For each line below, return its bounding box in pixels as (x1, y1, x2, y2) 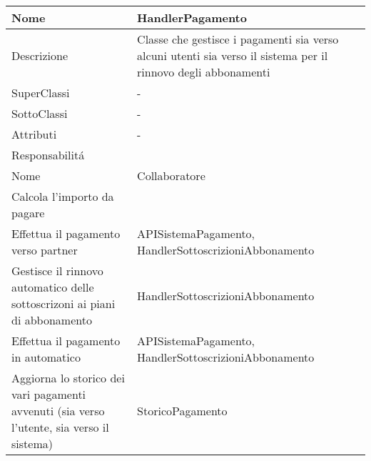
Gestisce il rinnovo (11, 262, 103, 279)
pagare (11, 204, 45, 221)
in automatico (11, 349, 81, 365)
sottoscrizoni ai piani (11, 295, 116, 312)
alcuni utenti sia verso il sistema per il (137, 47, 328, 64)
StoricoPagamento (137, 402, 228, 419)
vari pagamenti (11, 386, 86, 402)
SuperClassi (11, 84, 70, 101)
